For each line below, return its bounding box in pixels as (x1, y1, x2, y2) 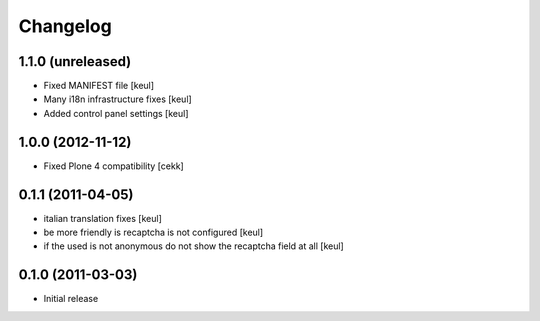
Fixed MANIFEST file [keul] (43, 80, 155, 92)
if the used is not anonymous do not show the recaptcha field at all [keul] (43, 240, 344, 252)
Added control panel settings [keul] (43, 107, 189, 119)
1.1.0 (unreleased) (18, 53, 132, 70)
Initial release (43, 293, 99, 305)
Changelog (18, 15, 112, 37)
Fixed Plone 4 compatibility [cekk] (43, 160, 184, 172)
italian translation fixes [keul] (43, 212, 162, 224)
